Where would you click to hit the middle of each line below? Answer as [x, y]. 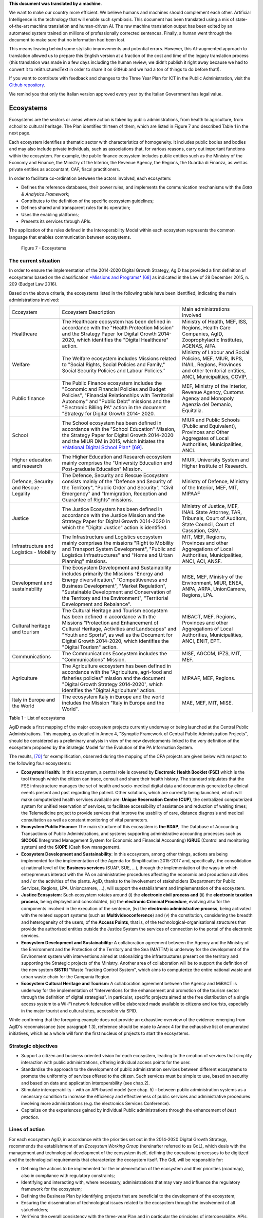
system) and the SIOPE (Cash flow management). [71, 847]
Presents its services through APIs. [56, 221]
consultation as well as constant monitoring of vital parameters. [85, 820]
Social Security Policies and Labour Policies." [114, 371]
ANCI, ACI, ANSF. [202, 561]
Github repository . [27, 85]
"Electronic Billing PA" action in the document [114, 408]
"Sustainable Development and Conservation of [117, 592]
